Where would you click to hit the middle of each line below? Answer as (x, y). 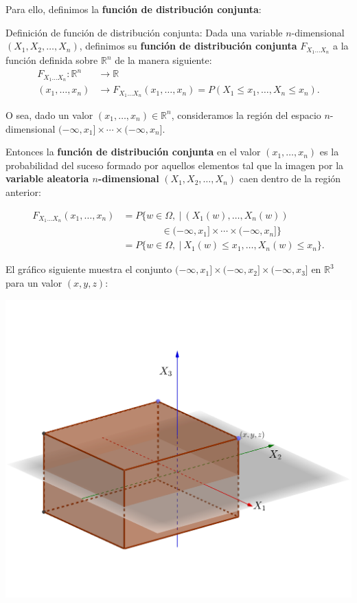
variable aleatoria (47, 178)
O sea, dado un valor (49, 114)
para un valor (34, 283)
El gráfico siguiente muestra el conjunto (89, 269)
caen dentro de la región (290, 178)
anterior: (23, 191)
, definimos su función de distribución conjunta (188, 46)
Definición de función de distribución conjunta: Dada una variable (144, 32)
